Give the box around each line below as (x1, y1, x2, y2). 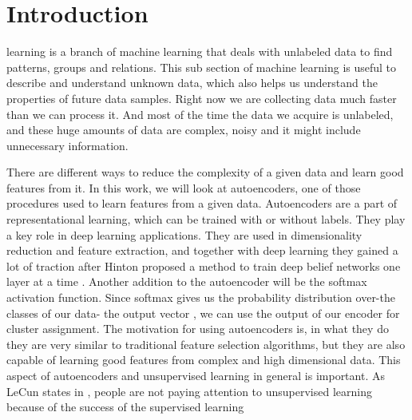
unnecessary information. (6, 137, 129, 153)
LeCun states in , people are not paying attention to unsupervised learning (6, 382, 372, 399)
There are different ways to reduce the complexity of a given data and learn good (6, 164, 404, 180)
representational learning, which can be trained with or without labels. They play (6, 211, 406, 228)
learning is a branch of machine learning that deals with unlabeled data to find (6, 43, 393, 60)
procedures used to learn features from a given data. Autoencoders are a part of (6, 195, 398, 212)
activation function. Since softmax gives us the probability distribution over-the (6, 289, 395, 306)
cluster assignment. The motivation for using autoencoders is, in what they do (6, 320, 389, 337)
